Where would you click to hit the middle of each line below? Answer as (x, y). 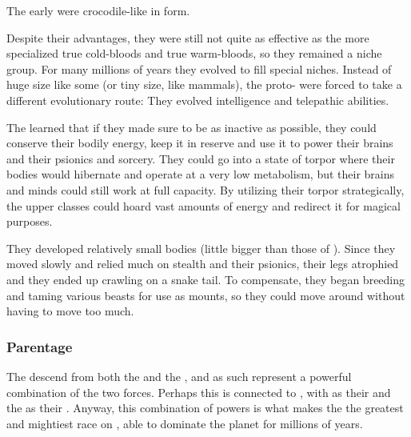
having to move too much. (70, 311)
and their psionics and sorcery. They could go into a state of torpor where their (201, 158)
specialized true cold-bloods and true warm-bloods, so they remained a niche (194, 53)
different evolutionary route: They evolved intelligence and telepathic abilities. (198, 100)
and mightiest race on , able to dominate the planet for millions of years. (185, 423)
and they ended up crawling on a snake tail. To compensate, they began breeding (206, 279)
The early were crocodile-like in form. (98, 10)
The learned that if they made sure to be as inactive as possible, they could (192, 127)
